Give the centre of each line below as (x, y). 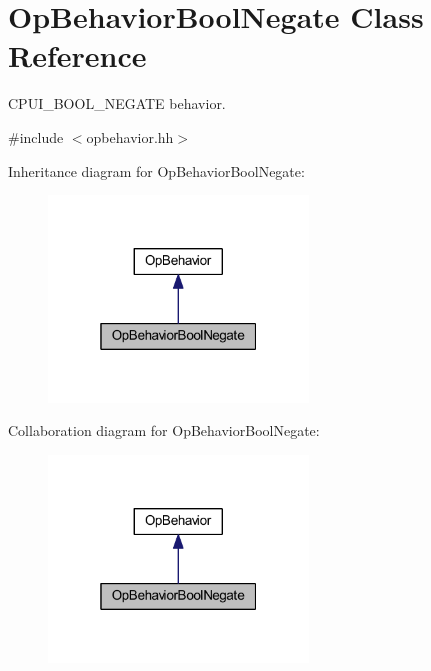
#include (36, 136)
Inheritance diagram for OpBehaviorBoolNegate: (156, 170)
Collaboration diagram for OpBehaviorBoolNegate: (164, 430)
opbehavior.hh (130, 136)
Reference (77, 55)
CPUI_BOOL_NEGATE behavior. (117, 103)
